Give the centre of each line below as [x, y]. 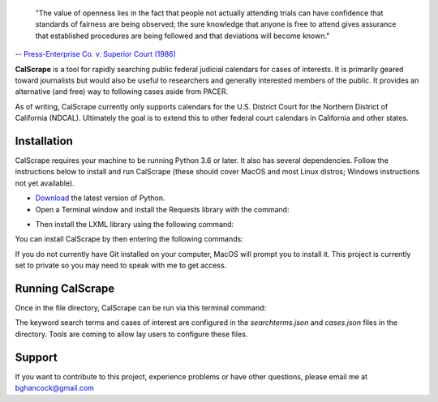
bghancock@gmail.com [55, 388]
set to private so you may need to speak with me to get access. [121, 265]
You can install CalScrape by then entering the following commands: [129, 239]
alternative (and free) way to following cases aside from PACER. [122, 92]
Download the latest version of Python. [100, 198]
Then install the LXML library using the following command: [135, 224]
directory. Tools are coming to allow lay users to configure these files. [131, 334]
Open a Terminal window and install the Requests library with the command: [162, 209]
